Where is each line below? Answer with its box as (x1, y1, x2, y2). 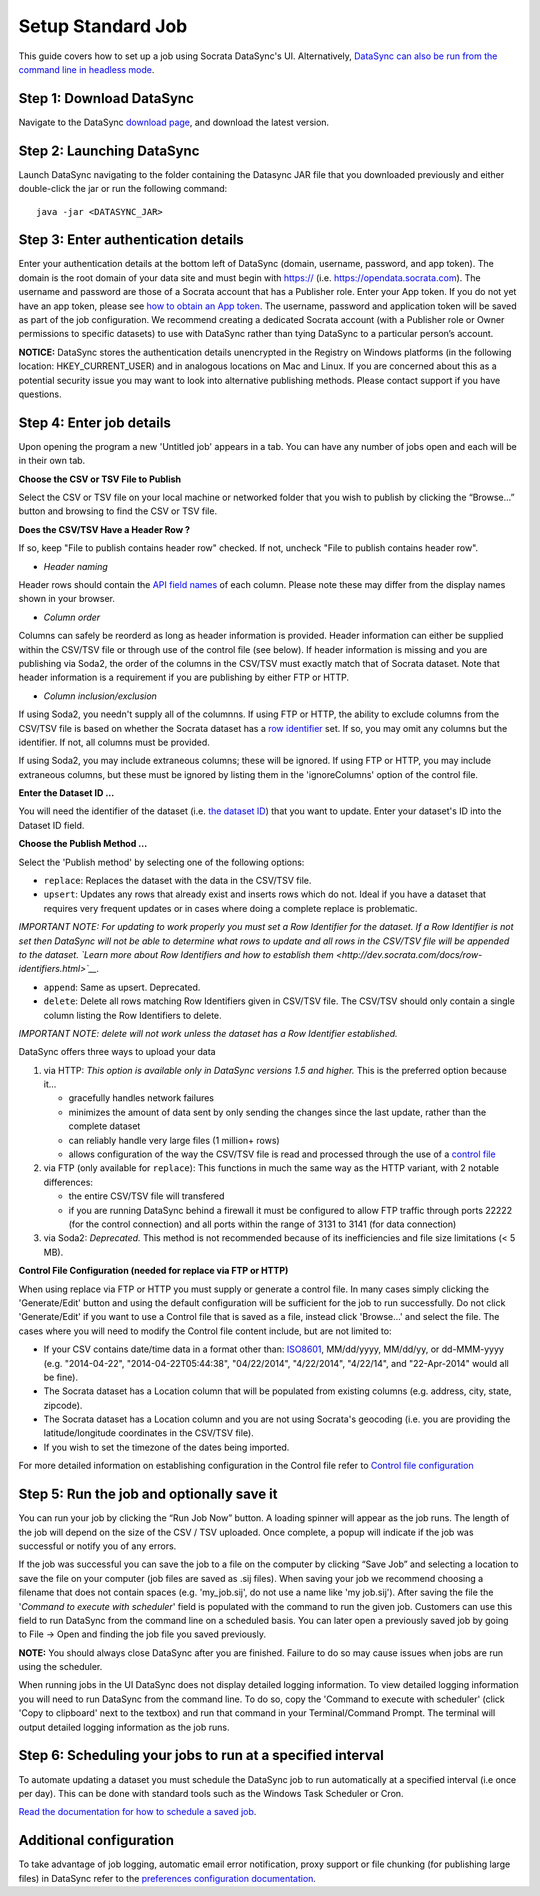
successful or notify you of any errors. (18, 1540, 177, 1552)
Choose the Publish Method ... (18, 838, 148, 850)
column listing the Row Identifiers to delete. (43, 1009, 222, 1021)
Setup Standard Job (18, 15, 188, 37)
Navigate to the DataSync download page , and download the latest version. (18, 116, 330, 128)
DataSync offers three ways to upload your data (18, 1046, 216, 1058)
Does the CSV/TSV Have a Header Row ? (18, 523, 190, 535)
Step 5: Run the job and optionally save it (18, 1486, 279, 1503)
